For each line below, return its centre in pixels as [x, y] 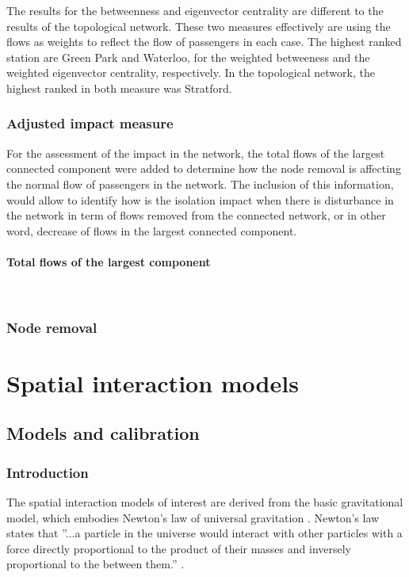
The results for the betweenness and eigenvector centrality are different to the [195, 10]
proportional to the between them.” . [96, 564]
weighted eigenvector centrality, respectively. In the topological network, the [191, 73]
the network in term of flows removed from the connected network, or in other [196, 215]
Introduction [48, 472]
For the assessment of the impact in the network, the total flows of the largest [196, 153]
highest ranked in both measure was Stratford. [119, 88]
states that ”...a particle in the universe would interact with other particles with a [204, 533]
